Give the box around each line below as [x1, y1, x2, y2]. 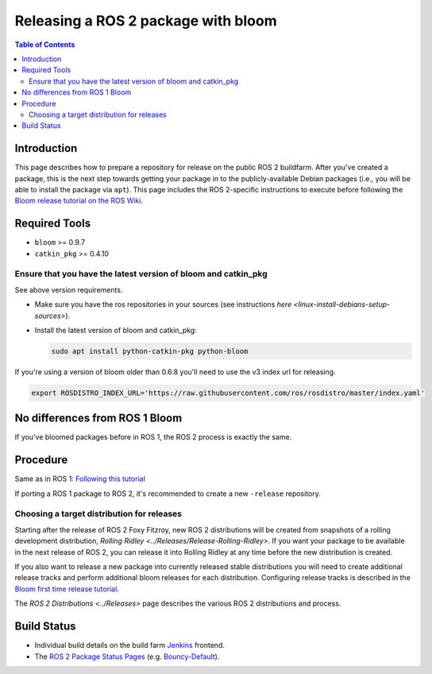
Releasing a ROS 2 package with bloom [14, 12, 277, 29]
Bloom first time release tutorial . [14, 584, 119, 594]
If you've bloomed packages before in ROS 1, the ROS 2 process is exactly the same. [14, 432, 292, 442]
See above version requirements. [14, 285, 123, 294]
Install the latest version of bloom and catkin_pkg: [34, 325, 198, 335]
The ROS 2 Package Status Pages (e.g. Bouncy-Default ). [34, 652, 220, 661]
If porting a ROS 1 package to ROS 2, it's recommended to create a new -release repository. [14, 489, 322, 498]
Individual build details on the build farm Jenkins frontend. [34, 641, 226, 650]
